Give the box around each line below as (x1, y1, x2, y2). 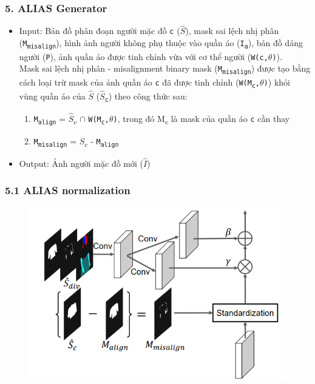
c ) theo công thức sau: (104, 90, 188, 103)
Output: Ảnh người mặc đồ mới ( (19, 157, 143, 169)
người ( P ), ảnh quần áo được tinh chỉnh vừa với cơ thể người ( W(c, (19, 50, 268, 62)
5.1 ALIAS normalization (5, 183, 130, 198)
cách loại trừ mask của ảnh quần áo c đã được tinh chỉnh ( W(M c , (19, 76, 260, 89)
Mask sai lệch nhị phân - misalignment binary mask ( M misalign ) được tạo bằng (19, 62, 311, 76)
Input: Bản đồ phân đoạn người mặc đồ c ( (19, 24, 180, 37)
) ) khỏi (263, 76, 290, 89)
